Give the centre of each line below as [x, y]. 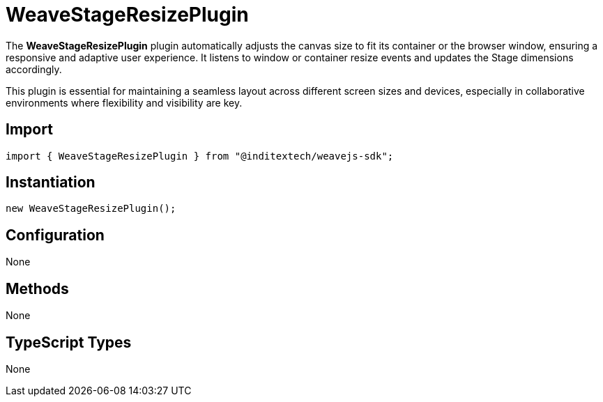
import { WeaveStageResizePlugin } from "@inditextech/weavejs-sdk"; [200, 156]
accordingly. [34, 69]
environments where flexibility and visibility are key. [124, 102]
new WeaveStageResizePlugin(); [91, 209]
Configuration [55, 235]
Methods [37, 288]
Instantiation [51, 183]
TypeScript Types [69, 342]
